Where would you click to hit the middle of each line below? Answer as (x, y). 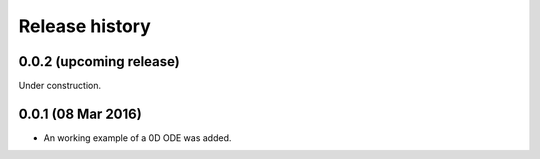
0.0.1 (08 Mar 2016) (80, 113)
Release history (85, 26)
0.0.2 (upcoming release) (99, 61)
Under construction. (60, 86)
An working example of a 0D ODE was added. (137, 137)
